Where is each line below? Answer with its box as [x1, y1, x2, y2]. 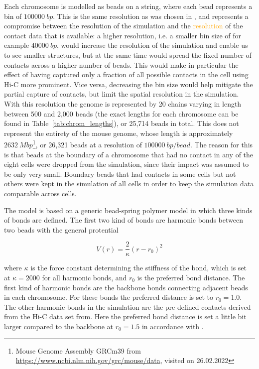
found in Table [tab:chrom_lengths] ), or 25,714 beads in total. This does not [4, 118, 239, 128]
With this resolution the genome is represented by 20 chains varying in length [4, 98, 242, 109]
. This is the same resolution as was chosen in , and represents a [53, 10, 249, 21]
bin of [4, 10, 22, 21]
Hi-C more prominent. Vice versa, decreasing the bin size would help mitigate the [4, 79, 253, 89]
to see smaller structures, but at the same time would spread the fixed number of [4, 49, 252, 60]
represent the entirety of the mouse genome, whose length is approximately [4, 127, 233, 138]
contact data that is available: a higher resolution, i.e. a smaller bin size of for [4, 30, 242, 40]
